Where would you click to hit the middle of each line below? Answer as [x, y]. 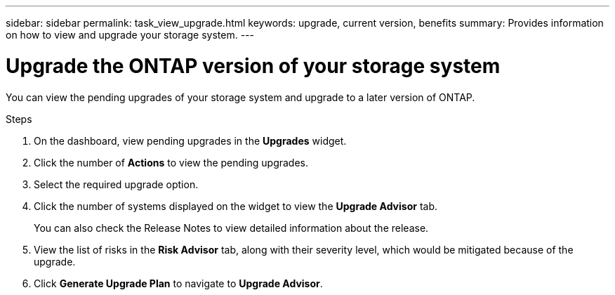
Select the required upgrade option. [116, 184]
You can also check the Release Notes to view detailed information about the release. [231, 228]
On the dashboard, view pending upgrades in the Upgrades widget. [190, 140]
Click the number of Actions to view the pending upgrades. [171, 162]
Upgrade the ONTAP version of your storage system [253, 66]
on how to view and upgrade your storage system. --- [130, 35]
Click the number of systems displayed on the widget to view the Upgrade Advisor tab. [236, 206]
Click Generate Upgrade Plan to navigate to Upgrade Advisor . [178, 283]
